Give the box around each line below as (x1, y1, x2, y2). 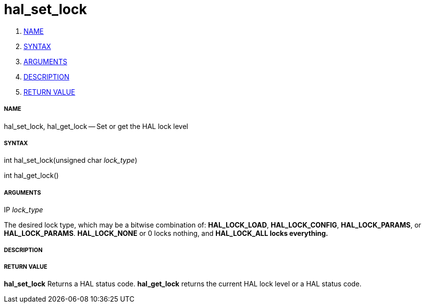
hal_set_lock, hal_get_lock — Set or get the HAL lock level (4, 122, 189, 130)
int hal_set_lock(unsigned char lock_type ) (4, 156, 138, 165)
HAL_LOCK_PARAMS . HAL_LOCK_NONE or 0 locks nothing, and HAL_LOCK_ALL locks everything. (4, 229, 328, 238)
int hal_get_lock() (4, 171, 59, 180)
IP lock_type (4, 205, 43, 214)
